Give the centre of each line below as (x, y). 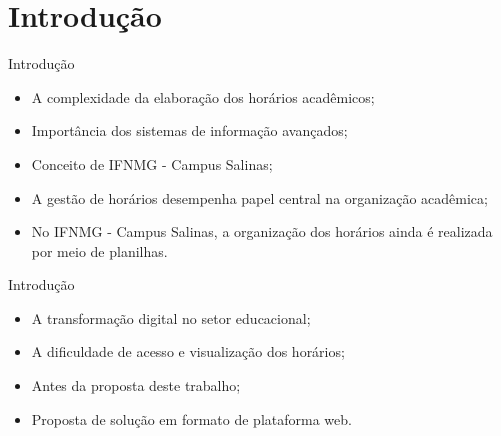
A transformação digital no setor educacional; (171, 317)
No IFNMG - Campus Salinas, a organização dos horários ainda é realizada (262, 231)
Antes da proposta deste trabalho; (136, 385)
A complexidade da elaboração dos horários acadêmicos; (203, 96)
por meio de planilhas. (99, 250)
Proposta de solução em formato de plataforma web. (191, 418)
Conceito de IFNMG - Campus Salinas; (152, 163)
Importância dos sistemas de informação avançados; (189, 130)
